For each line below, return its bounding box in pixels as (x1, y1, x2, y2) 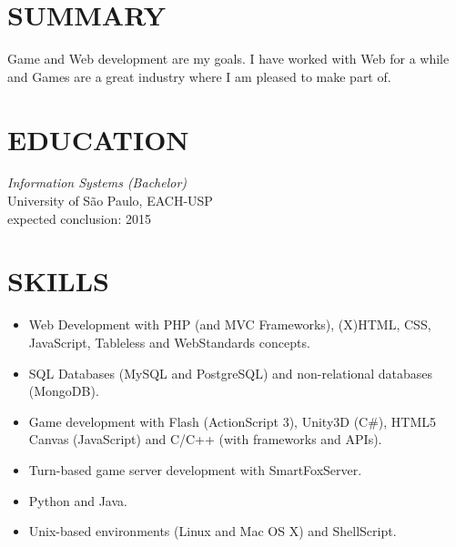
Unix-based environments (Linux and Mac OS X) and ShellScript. (28, 522, 397, 541)
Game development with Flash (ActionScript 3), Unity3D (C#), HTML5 (28, 411, 437, 431)
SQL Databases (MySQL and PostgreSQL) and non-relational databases (28, 363, 433, 382)
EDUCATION (7, 120, 189, 157)
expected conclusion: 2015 (7, 208, 151, 228)
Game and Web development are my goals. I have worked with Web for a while (7, 49, 450, 68)
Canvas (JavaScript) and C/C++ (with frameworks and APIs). (28, 430, 382, 449)
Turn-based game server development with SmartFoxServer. (28, 460, 362, 479)
